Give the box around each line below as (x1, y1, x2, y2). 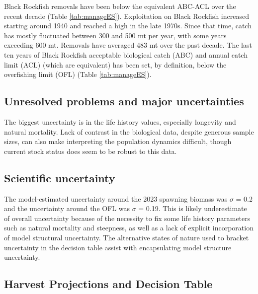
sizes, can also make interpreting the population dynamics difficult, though (4, 136, 232, 147)
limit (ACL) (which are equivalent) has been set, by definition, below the (4, 59, 227, 70)
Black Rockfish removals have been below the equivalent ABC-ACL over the (4, 1, 236, 11)
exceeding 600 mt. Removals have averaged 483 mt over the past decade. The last (4, 40, 252, 50)
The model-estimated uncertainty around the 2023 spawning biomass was (4, 193, 228, 204)
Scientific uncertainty (4, 170, 115, 185)
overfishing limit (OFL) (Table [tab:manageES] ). (4, 69, 152, 79)
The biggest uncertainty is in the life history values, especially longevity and (4, 116, 236, 127)
